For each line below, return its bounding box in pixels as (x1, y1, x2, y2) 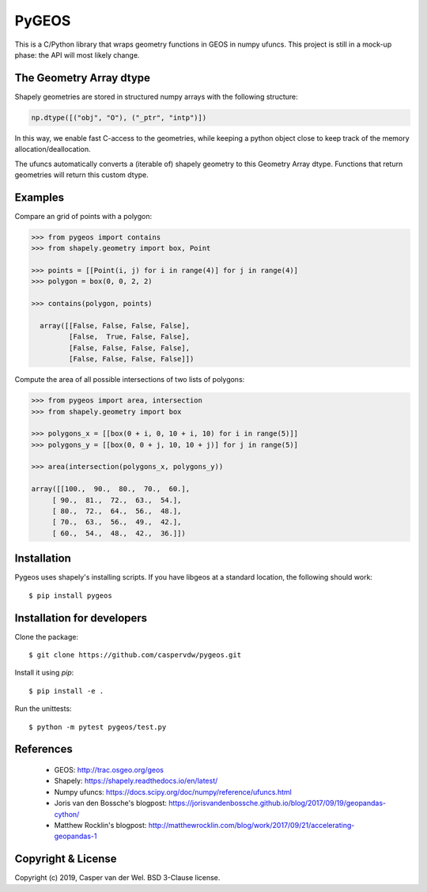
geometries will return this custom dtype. (14, 170, 149, 180)
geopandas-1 (54, 831, 97, 841)
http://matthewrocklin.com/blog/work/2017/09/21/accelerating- (148, 820, 355, 830)
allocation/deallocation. (14, 145, 91, 154)
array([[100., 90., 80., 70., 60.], (31, 485, 190, 493)
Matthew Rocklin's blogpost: (54, 820, 147, 830)
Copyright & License (14, 852, 118, 866)
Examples (14, 191, 65, 204)
